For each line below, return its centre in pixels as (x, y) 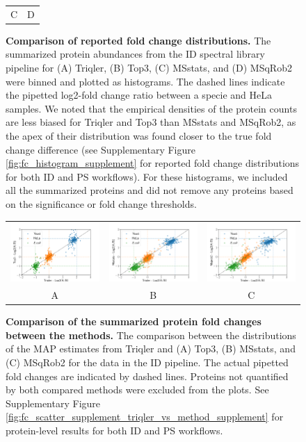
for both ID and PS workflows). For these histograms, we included (147, 176)
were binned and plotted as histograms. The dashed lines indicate (145, 81)
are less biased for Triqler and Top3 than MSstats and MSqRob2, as (151, 122)
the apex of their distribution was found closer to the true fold (139, 136)
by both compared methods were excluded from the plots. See (137, 390)
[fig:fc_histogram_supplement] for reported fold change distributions (153, 163)
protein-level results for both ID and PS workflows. (114, 430)
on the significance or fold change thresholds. (101, 203)
